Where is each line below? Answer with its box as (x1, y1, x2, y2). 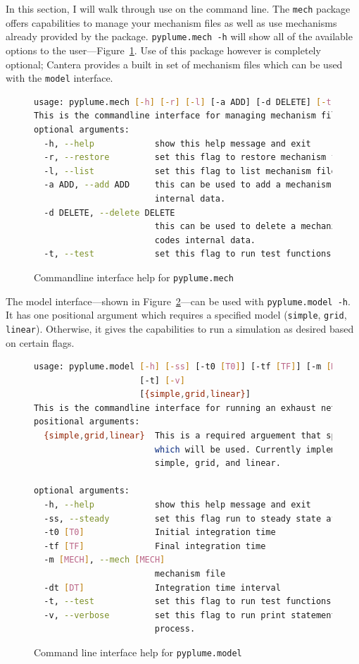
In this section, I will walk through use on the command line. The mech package (6, 1, 351, 16)
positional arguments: (34, 417, 140, 427)
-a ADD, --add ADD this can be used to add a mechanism (44, 180, 332, 190)
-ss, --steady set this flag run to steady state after (44, 513, 352, 524)
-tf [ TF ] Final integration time (44, 541, 266, 551)
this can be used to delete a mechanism (154, 221, 346, 232)
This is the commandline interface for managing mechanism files (34, 111, 346, 121)
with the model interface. (6, 70, 113, 85)
